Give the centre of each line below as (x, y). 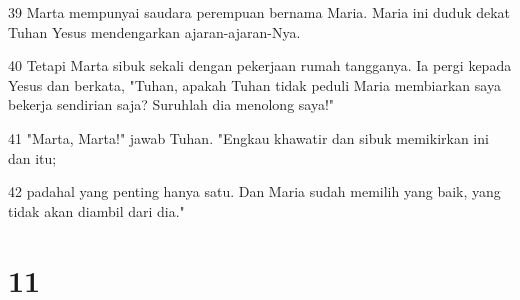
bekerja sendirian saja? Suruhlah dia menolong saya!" (171, 104)
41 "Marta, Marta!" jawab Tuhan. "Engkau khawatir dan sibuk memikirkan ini (248, 137)
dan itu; (32, 157)
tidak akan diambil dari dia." (96, 210)
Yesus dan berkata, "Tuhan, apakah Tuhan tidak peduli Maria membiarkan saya (254, 84)
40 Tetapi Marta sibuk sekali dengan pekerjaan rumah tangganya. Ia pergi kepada (260, 65)
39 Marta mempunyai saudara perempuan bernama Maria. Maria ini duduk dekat (259, 12)
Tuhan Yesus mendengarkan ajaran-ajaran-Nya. (154, 31)
